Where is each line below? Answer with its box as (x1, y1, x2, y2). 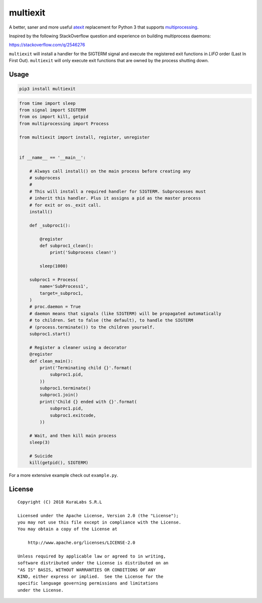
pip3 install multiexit (19, 86, 76, 92)
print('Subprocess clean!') (49, 250, 116, 255)
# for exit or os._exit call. (29, 202, 101, 208)
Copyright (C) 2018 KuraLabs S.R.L (17, 499, 102, 505)
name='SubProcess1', (39, 284, 89, 289)
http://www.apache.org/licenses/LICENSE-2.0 (27, 540, 135, 545)
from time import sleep (19, 100, 76, 106)
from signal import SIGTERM (19, 107, 86, 113)
